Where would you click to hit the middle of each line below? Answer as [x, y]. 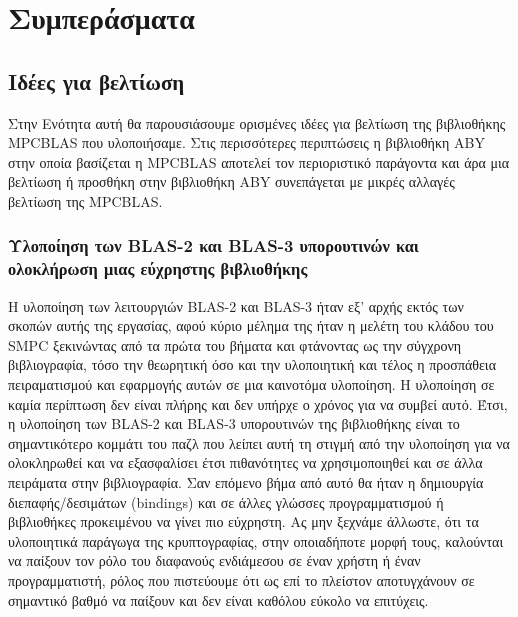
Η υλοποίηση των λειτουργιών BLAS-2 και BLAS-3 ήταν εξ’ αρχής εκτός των [236, 305]
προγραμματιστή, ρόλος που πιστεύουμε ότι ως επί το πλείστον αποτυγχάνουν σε [241, 580]
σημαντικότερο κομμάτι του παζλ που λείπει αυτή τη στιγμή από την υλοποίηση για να [259, 442]
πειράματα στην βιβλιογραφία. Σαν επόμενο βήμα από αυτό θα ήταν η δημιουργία [246, 482]
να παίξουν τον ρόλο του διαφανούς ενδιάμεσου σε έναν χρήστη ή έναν [214, 560]
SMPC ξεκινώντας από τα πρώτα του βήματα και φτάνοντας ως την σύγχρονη [235, 344]
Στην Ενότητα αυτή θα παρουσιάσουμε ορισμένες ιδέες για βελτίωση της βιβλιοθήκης [257, 122]
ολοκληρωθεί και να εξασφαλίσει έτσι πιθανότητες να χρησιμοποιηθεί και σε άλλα [245, 462]
